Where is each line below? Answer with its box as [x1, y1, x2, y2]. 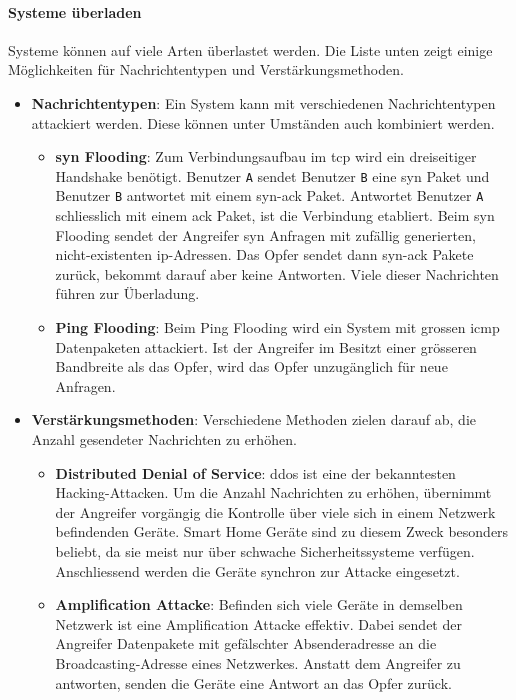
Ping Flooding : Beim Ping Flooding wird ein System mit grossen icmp [55, 317, 500, 338]
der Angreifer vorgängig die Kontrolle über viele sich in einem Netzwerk [55, 501, 496, 522]
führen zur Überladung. [55, 283, 200, 304]
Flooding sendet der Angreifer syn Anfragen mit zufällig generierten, [55, 224, 476, 245]
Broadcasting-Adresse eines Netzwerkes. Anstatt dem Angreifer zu [55, 652, 461, 673]
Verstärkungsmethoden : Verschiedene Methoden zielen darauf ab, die [31, 409, 477, 430]
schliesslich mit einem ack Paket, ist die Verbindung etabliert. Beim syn [55, 205, 495, 226]
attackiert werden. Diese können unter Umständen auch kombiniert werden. [31, 112, 495, 133]
